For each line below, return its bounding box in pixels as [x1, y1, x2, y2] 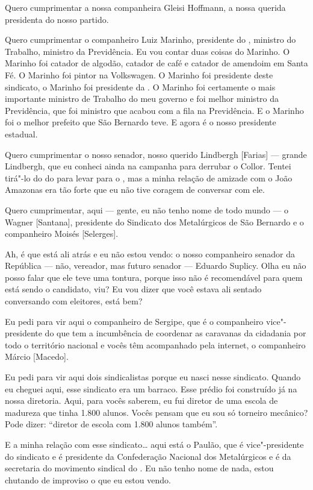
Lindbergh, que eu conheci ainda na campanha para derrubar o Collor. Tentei [5, 160, 291, 172]
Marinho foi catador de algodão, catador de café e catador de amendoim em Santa [5, 57, 308, 69]
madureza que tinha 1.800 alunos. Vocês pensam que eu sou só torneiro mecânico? [5, 406, 308, 418]
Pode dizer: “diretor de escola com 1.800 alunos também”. [5, 418, 218, 430]
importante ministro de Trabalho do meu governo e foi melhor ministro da [5, 92, 279, 105]
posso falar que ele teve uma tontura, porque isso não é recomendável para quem [5, 271, 303, 283]
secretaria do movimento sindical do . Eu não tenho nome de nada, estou [5, 462, 274, 474]
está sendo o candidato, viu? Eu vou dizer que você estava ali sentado [5, 283, 262, 295]
